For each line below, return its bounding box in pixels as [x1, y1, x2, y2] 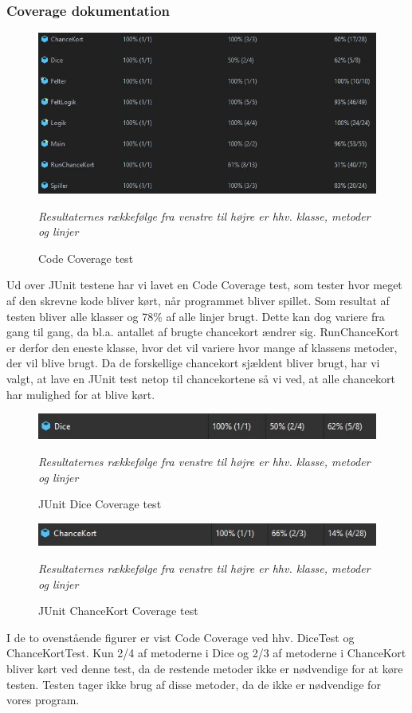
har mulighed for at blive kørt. [6, 386, 155, 402]
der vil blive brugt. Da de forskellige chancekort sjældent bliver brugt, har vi [6, 355, 380, 371]
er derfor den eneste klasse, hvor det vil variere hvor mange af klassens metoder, [6, 339, 398, 355]
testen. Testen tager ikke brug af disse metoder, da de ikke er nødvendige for [6, 676, 381, 692]
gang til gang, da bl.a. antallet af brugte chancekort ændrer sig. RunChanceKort [6, 323, 399, 340]
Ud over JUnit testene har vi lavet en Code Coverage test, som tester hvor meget [6, 276, 402, 293]
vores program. [6, 691, 80, 708]
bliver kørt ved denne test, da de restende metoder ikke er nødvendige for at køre [6, 660, 403, 677]
